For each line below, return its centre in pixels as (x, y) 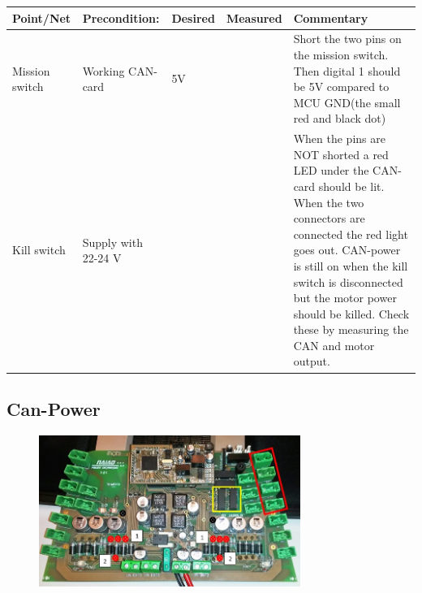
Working (103, 70)
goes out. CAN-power (347, 250)
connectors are (329, 218)
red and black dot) (340, 118)
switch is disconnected (348, 281)
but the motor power (345, 298)
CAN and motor (334, 345)
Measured (254, 17)
